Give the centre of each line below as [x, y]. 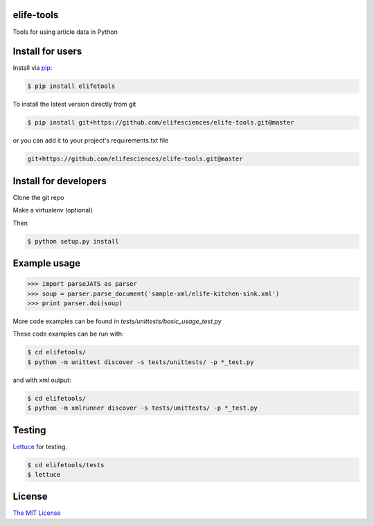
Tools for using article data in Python [65, 32]
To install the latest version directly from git [74, 105]
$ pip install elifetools [71, 86]
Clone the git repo [39, 197]
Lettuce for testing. [40, 446]
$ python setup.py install [73, 241]
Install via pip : [33, 68]
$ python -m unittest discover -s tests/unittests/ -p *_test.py [141, 362]
